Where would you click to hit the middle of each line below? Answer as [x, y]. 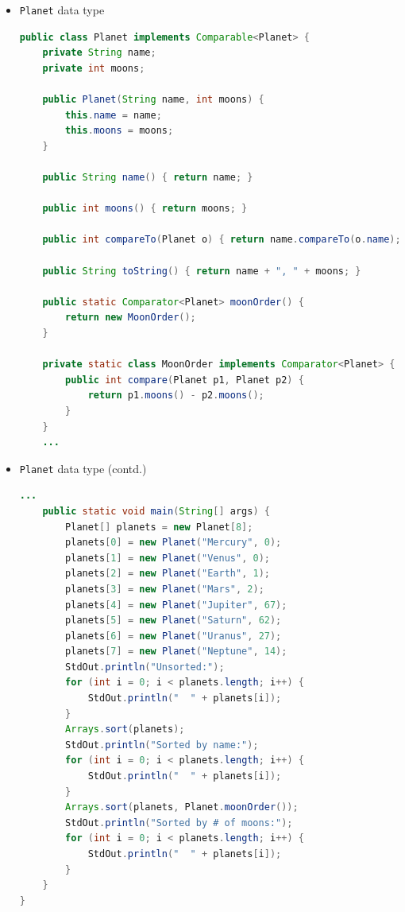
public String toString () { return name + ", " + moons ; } [202, 271]
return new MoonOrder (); [131, 318]
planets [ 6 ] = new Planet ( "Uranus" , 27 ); [174, 636]
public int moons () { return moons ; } [145, 209]
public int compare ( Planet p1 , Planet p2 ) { [185, 380]
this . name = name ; [114, 115]
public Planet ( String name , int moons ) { [153, 100]
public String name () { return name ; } [148, 177]
